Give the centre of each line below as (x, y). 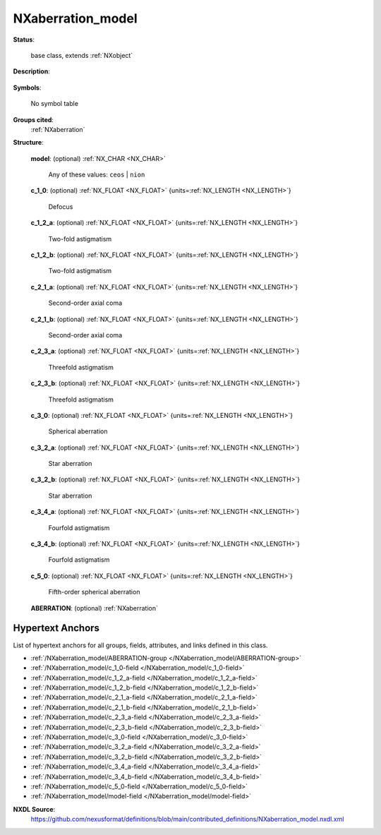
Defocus (61, 206)
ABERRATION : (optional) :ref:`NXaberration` (95, 608)
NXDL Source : (34, 809)
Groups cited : (34, 119)
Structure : (28, 143)
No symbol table (55, 104)
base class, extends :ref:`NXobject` (82, 55)
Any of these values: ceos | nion (97, 175)
